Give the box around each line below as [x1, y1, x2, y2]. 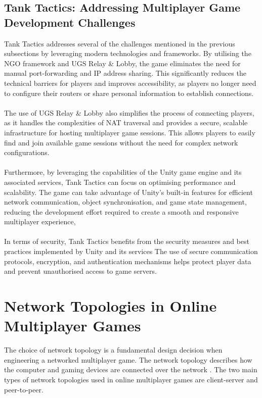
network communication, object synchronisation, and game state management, [4, 196, 247, 207]
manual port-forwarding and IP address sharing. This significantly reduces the [4, 68, 246, 78]
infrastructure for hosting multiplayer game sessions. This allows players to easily [4, 127, 255, 137]
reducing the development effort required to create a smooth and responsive [4, 206, 239, 217]
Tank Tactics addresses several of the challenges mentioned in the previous [4, 38, 235, 48]
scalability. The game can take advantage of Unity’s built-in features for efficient [4, 186, 253, 197]
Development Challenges [4, 14, 136, 30]
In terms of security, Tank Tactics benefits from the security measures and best [4, 236, 249, 246]
